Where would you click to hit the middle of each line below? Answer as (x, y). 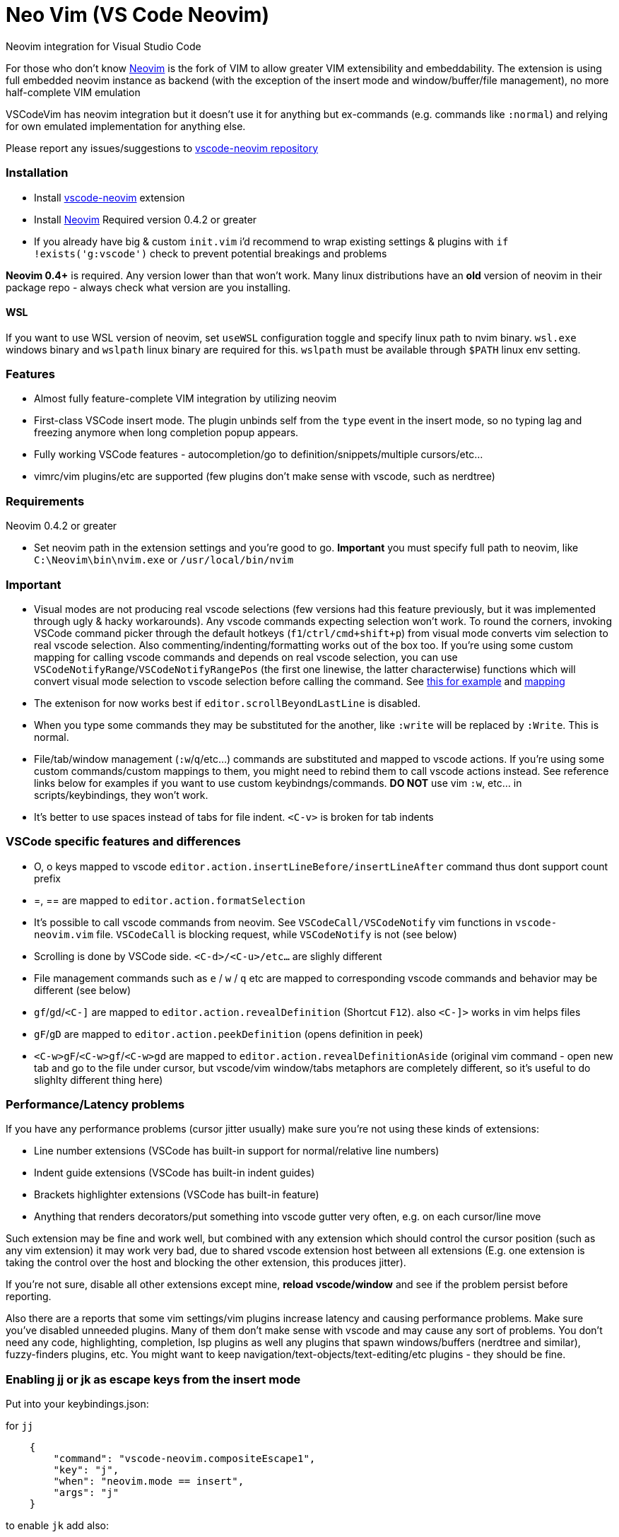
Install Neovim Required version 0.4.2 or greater (146, 219)
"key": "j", (86, 1470)
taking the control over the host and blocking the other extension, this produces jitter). (206, 1263)
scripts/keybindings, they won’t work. (121, 795)
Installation (37, 173)
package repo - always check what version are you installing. (148, 287)
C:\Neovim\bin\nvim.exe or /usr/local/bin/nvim (164, 560)
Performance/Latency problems (95, 1105)
